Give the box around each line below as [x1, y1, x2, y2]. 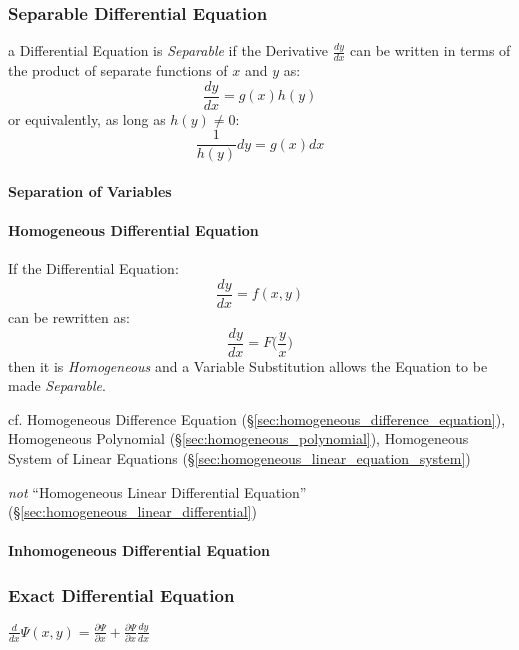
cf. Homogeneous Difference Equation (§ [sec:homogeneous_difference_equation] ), [8, 408, 506, 429]
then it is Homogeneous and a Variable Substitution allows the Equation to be [8, 355, 488, 376]
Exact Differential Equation [8, 582, 235, 607]
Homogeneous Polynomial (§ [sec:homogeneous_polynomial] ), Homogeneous [8, 428, 469, 449]
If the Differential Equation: [8, 258, 179, 279]
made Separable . [8, 375, 106, 396]
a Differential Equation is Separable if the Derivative [8, 40, 328, 61]
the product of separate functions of [8, 60, 228, 81]
